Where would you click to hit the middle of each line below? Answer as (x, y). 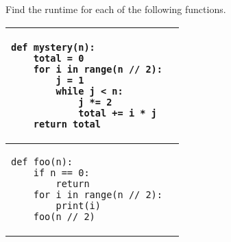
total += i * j (118, 113)
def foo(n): (42, 161)
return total (67, 124)
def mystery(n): (53, 47)
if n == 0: (61, 172)
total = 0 (59, 58)
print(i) (78, 205)
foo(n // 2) (64, 216)
